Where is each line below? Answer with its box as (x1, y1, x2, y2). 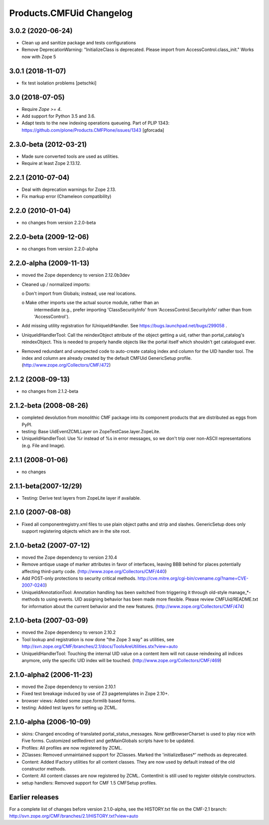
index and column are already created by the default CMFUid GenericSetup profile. (21, 355, 192, 361)
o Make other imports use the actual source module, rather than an (21, 300, 159, 306)
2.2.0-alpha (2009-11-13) (9, 259, 90, 267)
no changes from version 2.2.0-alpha (21, 246, 98, 252)
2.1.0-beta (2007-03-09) (9, 616, 88, 625)
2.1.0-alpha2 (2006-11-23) (9, 670, 93, 679)
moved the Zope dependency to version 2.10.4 (21, 554, 117, 560)
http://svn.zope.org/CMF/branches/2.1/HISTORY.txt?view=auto (9, 813, 138, 819)
